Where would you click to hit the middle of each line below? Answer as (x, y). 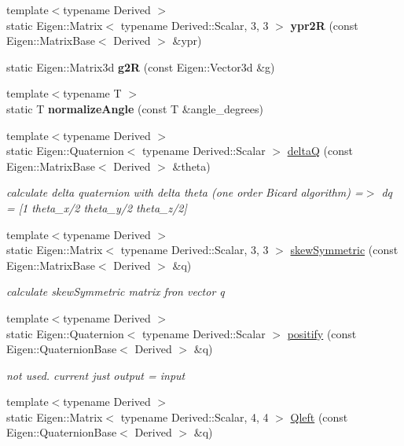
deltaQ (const (320, 151)
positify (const (322, 333)
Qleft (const (319, 417)
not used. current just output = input (96, 375)
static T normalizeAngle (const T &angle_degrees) (135, 108)
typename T (92, 93)
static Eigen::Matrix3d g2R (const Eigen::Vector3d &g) (141, 66)
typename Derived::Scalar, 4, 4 (195, 417)
